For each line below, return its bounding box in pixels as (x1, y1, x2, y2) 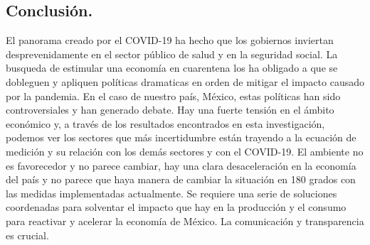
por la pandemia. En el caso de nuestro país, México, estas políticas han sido (6, 88, 341, 103)
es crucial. (6, 227, 49, 242)
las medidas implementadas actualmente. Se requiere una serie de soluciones (6, 185, 337, 200)
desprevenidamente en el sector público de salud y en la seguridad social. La (6, 46, 338, 61)
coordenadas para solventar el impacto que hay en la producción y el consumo (6, 200, 347, 214)
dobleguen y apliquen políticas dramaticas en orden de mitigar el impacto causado (6, 74, 364, 89)
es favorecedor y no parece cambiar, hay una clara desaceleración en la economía (6, 158, 356, 173)
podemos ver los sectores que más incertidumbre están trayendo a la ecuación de (6, 130, 356, 145)
